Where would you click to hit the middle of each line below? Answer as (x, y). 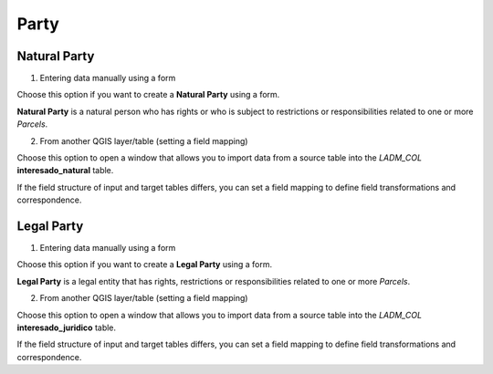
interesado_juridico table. (67, 327)
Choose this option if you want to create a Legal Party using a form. (145, 265)
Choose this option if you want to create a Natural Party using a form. (148, 95)
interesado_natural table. (65, 171)
